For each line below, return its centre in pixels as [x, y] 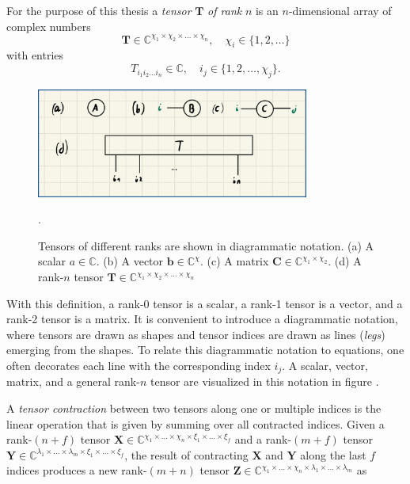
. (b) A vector [130, 261]
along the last [333, 454]
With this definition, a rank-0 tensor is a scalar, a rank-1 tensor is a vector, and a [205, 303]
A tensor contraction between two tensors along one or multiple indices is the [194, 408]
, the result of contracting [186, 454]
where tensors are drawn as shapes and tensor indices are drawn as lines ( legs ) [196, 334]
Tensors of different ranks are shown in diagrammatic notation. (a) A [206, 245]
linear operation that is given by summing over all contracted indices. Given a [196, 423]
